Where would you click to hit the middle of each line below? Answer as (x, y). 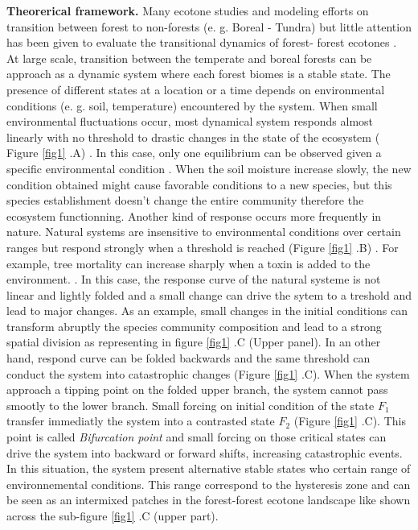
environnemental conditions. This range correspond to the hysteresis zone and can (209, 484)
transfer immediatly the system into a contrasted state (141, 421)
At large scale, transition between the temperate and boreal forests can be (189, 58)
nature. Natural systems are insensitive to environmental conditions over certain (204, 232)
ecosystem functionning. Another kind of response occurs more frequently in (194, 215)
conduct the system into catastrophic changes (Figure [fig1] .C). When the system (208, 373)
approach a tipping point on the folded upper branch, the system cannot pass (197, 389)
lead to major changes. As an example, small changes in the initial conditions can (207, 311)
